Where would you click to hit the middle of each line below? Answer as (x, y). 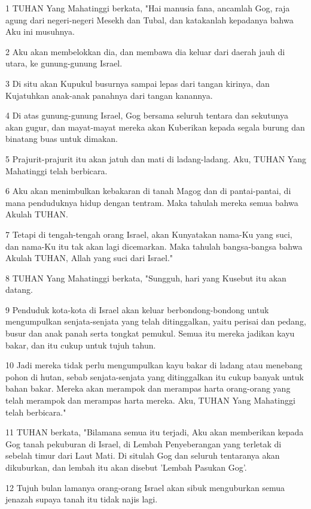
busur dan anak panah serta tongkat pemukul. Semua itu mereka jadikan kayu (150, 333)
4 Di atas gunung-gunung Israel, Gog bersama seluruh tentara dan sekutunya (147, 115)
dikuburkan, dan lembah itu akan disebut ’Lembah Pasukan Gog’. (126, 467)
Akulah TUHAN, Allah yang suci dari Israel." (89, 258)
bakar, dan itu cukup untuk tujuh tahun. (81, 345)
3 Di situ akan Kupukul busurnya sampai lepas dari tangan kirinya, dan (138, 83)
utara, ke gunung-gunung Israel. (64, 63)
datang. (19, 290)
